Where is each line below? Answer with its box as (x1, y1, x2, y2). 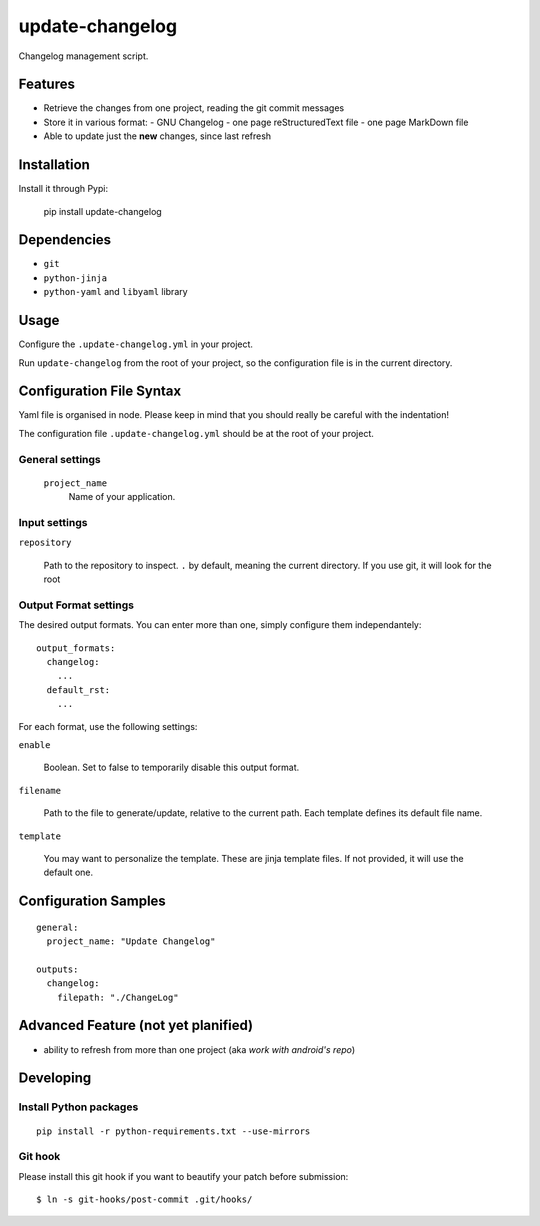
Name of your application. (68, 491, 176, 503)
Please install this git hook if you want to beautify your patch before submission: (18, 1170, 349, 1182)
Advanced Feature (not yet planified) (18, 1017, 254, 1034)
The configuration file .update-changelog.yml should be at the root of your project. (18, 427, 375, 439)
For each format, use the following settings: (18, 720, 198, 732)
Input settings (18, 515, 88, 529)
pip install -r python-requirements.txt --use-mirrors (36, 1125, 311, 1137)
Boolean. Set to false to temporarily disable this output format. (43, 761, 300, 774)
